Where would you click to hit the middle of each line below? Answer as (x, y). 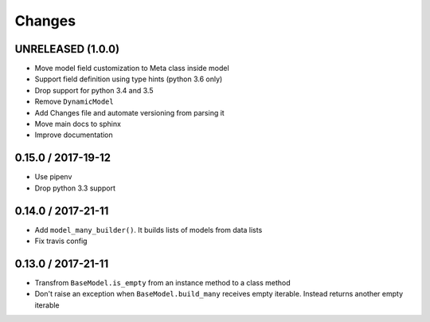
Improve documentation (74, 135)
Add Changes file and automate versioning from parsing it (129, 112)
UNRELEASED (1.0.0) (67, 49)
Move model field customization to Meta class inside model (132, 69)
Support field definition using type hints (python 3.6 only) (129, 79)
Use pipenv (53, 177)
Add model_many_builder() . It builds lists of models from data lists (149, 230)
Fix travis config (61, 241)
